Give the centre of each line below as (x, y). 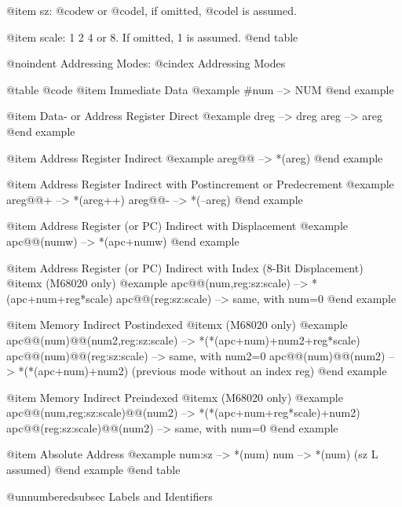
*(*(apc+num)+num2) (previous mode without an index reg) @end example (203, 371)
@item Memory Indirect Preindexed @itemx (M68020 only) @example (175, 397)
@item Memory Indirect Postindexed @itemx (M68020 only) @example (177, 325)
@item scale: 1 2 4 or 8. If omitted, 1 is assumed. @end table (152, 36)
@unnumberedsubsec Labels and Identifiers (110, 496)
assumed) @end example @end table (93, 470)
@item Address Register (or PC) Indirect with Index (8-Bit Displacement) (185, 267)
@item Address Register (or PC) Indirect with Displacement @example (177, 226)
